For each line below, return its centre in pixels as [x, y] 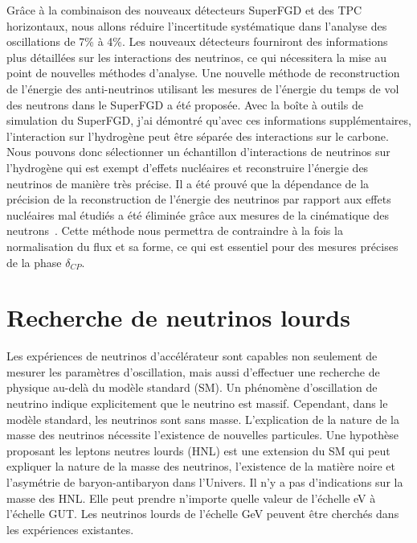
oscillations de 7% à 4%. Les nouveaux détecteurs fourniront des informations [197, 41]
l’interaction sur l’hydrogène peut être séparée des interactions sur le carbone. [198, 136]
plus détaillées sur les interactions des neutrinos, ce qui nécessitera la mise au [196, 57]
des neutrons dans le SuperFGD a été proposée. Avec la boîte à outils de [185, 104]
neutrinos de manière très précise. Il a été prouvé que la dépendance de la [188, 183]
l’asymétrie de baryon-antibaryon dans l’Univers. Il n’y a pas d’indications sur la [205, 481]
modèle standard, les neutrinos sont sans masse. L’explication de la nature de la [203, 419]
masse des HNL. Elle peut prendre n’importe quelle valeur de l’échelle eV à [191, 498]
